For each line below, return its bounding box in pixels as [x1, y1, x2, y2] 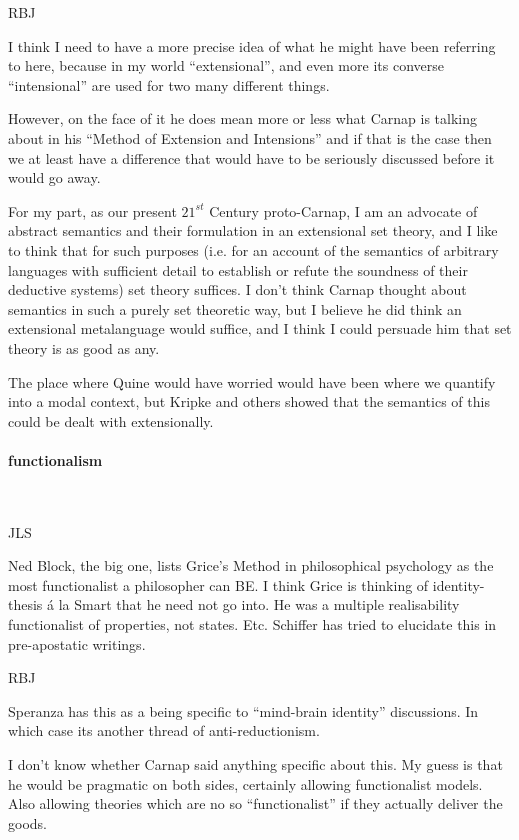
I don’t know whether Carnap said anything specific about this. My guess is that [8, 754, 503, 775]
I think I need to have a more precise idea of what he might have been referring [8, 35, 496, 56]
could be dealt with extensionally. [8, 410, 214, 431]
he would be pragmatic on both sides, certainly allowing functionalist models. [8, 773, 483, 794]
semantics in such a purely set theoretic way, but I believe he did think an [8, 298, 462, 319]
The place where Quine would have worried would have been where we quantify [8, 371, 496, 392]
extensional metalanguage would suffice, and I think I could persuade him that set [8, 318, 512, 339]
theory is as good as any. [8, 337, 160, 358]
